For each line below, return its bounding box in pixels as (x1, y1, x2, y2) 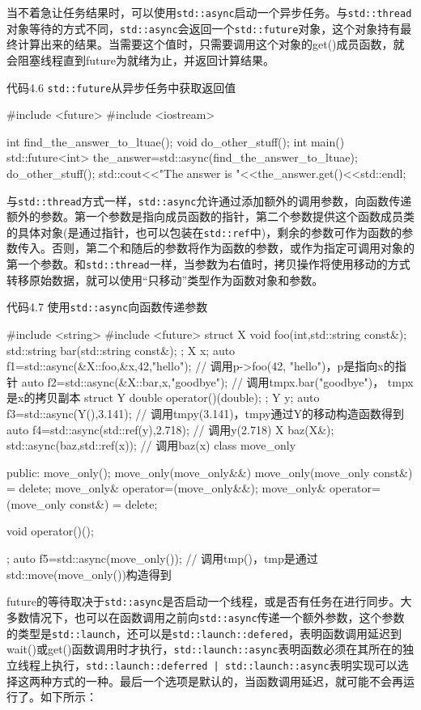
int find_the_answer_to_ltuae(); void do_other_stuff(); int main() (6, 133, 345, 150)
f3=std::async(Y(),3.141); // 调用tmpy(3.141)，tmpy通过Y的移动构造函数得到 (6, 404, 404, 421)
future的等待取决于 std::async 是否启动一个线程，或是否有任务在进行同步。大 (6, 593, 412, 610)
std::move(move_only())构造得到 (6, 565, 172, 582)
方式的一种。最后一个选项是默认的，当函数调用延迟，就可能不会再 (51, 672, 403, 689)
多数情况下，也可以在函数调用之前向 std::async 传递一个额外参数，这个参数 (6, 608, 405, 625)
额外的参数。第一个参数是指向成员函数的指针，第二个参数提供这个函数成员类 (6, 208, 415, 225)
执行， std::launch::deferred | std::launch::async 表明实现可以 (51, 656, 398, 673)
